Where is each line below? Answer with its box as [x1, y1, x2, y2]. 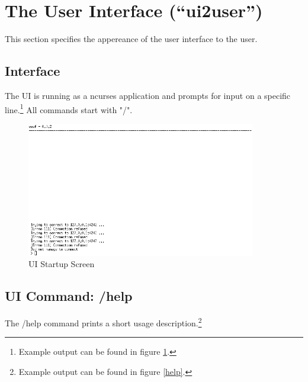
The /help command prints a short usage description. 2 [5, 315, 202, 329]
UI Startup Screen [28, 258, 95, 270]
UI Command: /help [5, 287, 133, 305]
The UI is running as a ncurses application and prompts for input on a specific [5, 89, 291, 101]
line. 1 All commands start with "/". [5, 101, 133, 115]
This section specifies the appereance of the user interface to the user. [5, 33, 258, 45]
